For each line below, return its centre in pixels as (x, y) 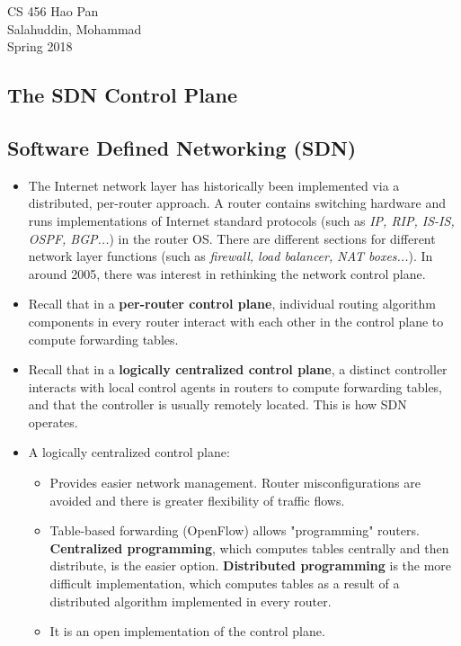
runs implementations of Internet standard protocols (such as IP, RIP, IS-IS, (241, 220)
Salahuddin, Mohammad (75, 28)
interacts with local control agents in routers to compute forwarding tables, (235, 386)
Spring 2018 (40, 46)
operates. (53, 422)
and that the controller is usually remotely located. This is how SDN (217, 404)
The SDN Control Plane (123, 95)
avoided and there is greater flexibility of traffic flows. (197, 500)
